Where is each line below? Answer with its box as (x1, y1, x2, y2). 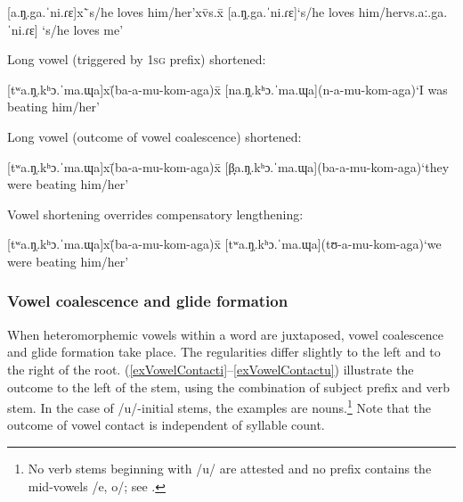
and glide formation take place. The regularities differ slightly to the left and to (7, 342, 441, 361)
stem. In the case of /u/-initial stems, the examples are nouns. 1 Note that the (7, 396, 432, 416)
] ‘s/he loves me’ (34, 20, 124, 38)
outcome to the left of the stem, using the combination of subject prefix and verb (7, 377, 450, 396)
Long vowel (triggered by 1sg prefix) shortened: (7, 50, 266, 69)
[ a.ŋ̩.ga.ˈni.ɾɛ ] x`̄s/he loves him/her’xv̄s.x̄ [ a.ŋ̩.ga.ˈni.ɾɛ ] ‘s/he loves (7, 3, 355, 21)
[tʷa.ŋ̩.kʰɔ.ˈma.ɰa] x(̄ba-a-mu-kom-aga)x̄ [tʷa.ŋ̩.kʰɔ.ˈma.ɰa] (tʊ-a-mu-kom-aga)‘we (7, 235, 442, 253)
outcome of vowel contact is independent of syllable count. (7, 416, 325, 434)
